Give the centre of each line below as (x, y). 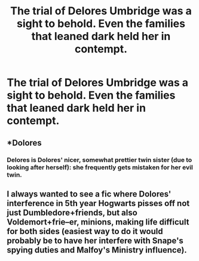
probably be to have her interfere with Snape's (95, 240)
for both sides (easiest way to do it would (85, 231)
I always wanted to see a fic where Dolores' (89, 194)
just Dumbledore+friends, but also (72, 212)
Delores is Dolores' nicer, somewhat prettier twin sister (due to (99, 159)
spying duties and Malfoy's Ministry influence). (97, 250)
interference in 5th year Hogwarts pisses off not (98, 203)
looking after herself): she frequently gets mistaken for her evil (100, 167)
